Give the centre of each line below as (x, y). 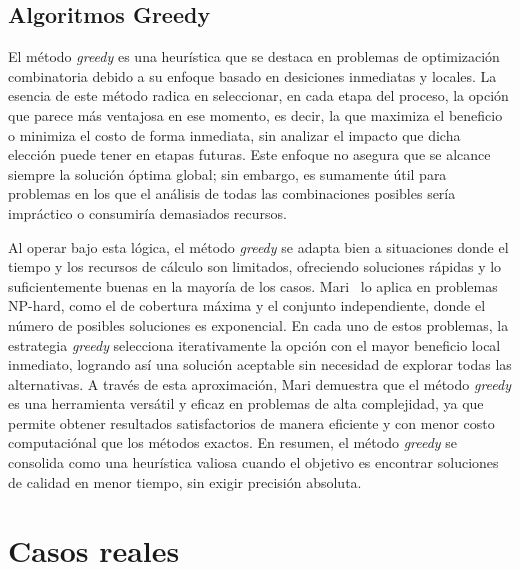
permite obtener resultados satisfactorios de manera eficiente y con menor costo (251, 422)
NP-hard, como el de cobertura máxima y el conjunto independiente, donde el (247, 305)
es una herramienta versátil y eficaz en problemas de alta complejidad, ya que (246, 403)
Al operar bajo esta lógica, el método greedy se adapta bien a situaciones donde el (258, 246)
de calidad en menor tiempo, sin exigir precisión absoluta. (185, 481)
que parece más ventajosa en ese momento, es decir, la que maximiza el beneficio (255, 114)
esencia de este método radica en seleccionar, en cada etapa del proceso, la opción (258, 95)
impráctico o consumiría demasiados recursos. (147, 212)
